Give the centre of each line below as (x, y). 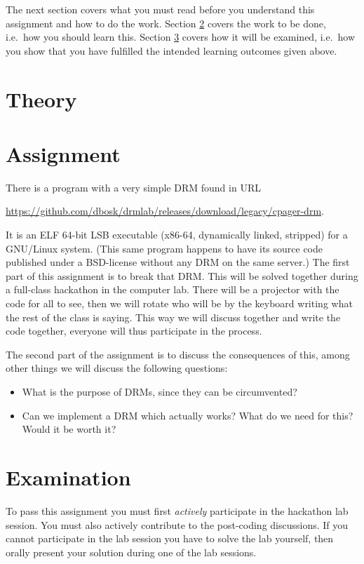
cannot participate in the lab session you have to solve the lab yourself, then (170, 538)
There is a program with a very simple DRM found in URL (133, 187)
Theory (41, 99)
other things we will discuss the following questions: (117, 368)
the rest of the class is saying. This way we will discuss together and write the (173, 317)
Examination (68, 477)
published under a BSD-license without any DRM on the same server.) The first (178, 262)
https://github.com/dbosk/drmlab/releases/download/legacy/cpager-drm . (165, 211)
